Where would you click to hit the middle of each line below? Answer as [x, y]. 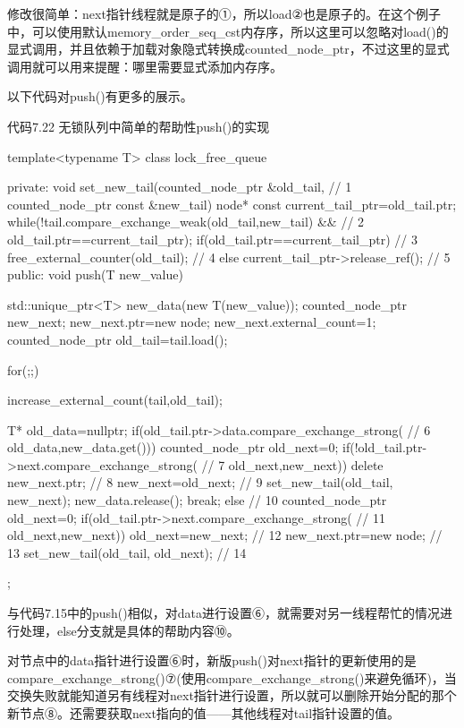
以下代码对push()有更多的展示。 [100, 96]
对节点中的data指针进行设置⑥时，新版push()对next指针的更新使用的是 [212, 660]
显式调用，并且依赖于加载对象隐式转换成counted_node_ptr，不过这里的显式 [228, 49]
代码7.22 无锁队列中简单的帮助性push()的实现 [139, 126]
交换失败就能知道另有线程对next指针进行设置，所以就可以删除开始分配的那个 [232, 695]
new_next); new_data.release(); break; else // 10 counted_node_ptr [197, 500]
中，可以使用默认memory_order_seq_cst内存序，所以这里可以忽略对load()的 [228, 31]
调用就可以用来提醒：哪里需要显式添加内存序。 [145, 66]
